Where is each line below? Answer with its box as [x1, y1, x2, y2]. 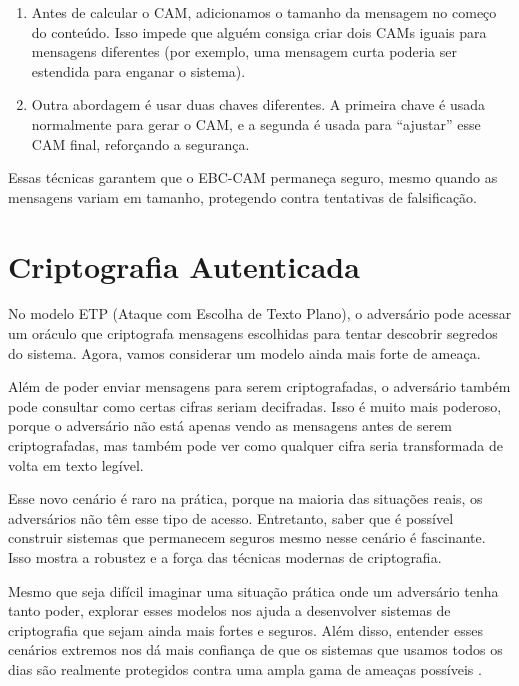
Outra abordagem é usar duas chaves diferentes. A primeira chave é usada [31, 94, 486, 115]
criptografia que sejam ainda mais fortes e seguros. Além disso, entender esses [8, 619, 483, 640]
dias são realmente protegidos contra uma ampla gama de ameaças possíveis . [8, 658, 482, 679]
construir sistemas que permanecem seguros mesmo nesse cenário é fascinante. [8, 527, 486, 548]
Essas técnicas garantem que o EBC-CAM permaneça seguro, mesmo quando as [8, 167, 498, 188]
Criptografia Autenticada [8, 245, 360, 286]
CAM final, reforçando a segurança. [31, 133, 250, 154]
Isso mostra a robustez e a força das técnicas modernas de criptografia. [8, 547, 442, 567]
